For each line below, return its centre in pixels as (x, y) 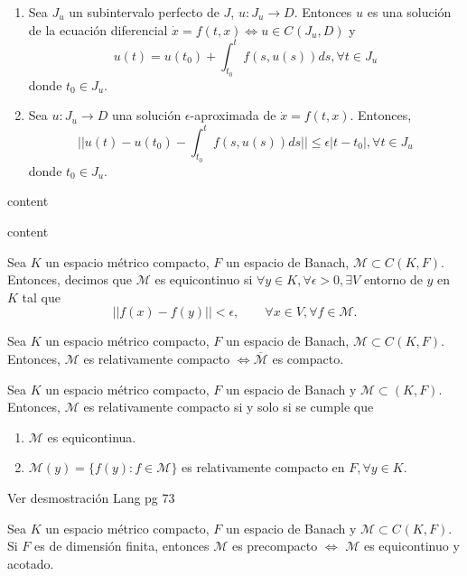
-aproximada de (233, 115)
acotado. (31, 563)
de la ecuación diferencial (98, 29)
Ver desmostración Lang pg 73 (91, 497)
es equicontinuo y (411, 546)
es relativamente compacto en (263, 467)
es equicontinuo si (204, 279)
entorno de (393, 279)
